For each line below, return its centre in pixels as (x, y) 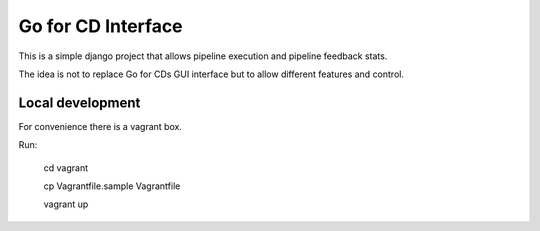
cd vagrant (66, 167)
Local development (79, 102)
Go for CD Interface (101, 26)
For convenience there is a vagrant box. (100, 126)
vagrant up (66, 204)
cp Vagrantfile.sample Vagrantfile (112, 186)
